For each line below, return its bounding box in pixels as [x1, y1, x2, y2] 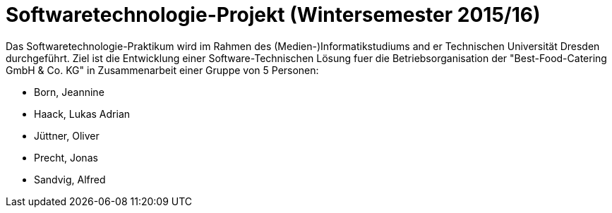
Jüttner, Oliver [34, 129, 100, 142]
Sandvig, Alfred [34, 173, 106, 185]
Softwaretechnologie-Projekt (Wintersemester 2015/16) [6, 3, 541, 27]
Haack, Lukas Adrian [34, 107, 131, 120]
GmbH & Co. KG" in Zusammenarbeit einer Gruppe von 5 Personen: [6, 63, 319, 76]
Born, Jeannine [34, 85, 104, 98]
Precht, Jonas [34, 151, 98, 164]
